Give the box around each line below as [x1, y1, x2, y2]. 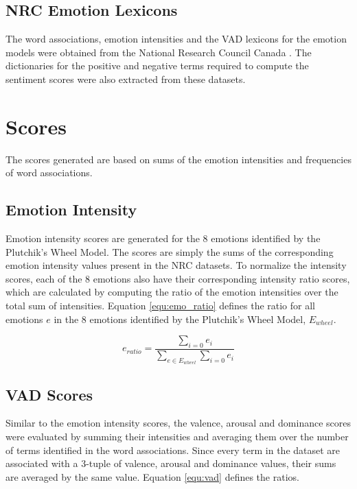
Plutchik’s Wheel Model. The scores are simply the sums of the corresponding [5, 244, 334, 259]
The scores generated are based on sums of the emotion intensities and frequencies [5, 152, 352, 166]
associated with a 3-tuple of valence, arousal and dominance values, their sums [5, 456, 336, 470]
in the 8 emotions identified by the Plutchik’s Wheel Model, [54, 311, 306, 326]
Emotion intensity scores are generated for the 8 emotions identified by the [5, 231, 321, 246]
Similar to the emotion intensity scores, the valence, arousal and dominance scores [5, 416, 352, 430]
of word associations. [5, 165, 93, 180]
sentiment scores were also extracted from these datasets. [5, 71, 246, 86]
